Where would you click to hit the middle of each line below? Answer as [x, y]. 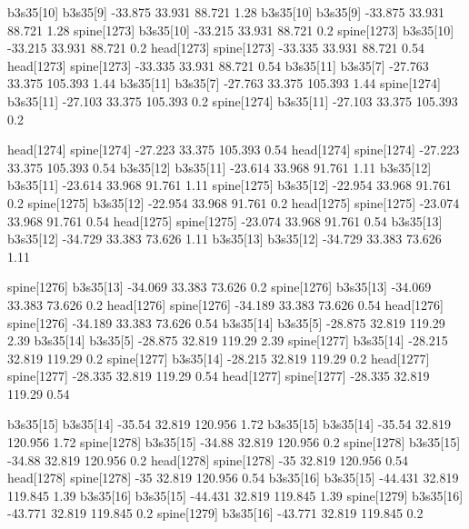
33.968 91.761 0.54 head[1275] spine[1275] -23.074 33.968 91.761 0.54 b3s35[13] [225, 220]
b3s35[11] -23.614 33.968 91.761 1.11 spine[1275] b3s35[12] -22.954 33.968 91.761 [230, 185]
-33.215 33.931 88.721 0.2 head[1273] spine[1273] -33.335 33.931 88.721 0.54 [216, 48]
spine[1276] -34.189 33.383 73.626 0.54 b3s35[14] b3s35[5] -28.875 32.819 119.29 [226, 322]
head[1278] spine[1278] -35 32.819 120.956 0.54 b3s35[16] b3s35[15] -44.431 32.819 [233, 478]
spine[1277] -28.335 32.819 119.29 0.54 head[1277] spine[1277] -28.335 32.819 [219, 376]
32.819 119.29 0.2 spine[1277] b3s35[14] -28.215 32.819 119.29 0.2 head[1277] [219, 358]
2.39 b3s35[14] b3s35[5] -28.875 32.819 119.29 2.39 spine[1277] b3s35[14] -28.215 [228, 340]
